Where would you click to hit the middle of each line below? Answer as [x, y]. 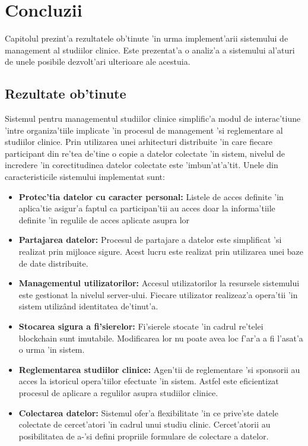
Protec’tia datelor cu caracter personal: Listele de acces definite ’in [151, 196]
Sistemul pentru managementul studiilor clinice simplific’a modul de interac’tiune [153, 118]
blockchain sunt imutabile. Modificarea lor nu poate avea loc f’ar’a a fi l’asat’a [161, 338]
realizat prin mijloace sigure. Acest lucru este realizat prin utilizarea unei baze [161, 252]
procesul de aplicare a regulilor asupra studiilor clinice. [118, 392]
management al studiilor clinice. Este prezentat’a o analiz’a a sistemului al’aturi [150, 50]
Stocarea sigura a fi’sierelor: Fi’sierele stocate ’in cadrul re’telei [141, 326]
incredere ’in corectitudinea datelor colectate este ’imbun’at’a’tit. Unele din [142, 165]
